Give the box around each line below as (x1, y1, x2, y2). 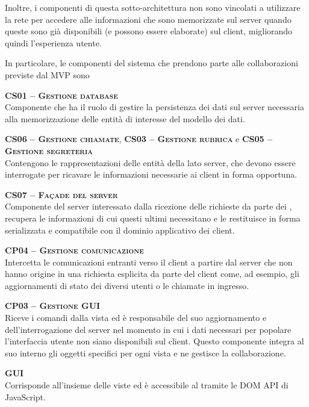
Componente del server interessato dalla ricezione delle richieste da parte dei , (5, 200, 292, 213)
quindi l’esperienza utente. (5, 36, 102, 49)
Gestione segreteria (5, 144, 93, 157)
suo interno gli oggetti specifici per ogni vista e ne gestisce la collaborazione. (5, 346, 286, 359)
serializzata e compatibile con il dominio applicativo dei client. (5, 223, 235, 236)
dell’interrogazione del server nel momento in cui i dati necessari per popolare (5, 323, 292, 335)
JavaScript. (5, 390, 46, 403)
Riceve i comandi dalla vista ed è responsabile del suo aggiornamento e (5, 311, 267, 324)
